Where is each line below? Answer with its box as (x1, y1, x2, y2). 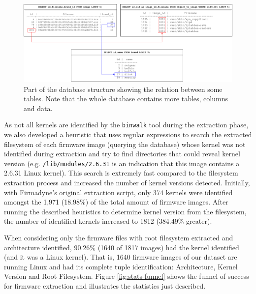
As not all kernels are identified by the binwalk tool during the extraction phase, (4, 119, 249, 130)
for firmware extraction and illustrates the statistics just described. (4, 281, 206, 291)
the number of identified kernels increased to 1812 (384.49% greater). (4, 216, 212, 226)
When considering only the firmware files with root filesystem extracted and (4, 233, 233, 243)
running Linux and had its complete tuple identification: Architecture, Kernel (4, 261, 238, 271)
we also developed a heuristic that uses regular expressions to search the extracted (4, 129, 252, 140)
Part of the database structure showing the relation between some (24, 84, 223, 94)
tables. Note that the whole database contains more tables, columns (24, 93, 228, 104)
